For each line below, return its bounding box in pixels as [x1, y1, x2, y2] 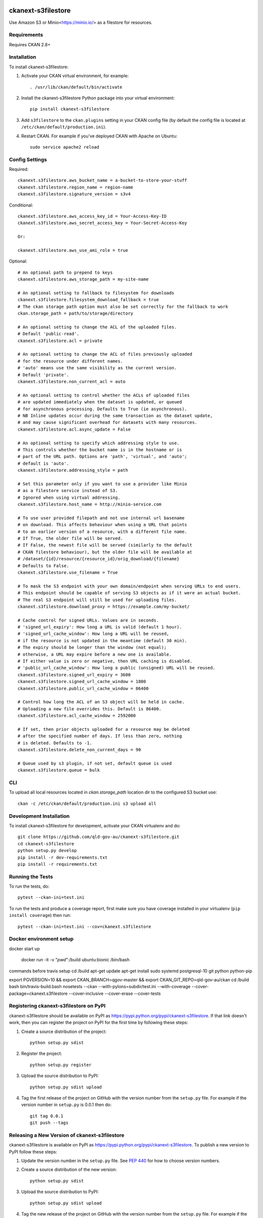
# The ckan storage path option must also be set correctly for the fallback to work [18, 304, 228, 309]
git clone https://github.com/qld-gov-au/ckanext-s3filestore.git [18, 834, 180, 840]
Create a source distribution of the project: [21, 1028, 107, 1034]
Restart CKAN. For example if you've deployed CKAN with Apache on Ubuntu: [21, 133, 178, 139]
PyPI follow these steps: [9, 1149, 57, 1155]
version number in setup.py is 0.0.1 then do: [21, 1102, 112, 1108]
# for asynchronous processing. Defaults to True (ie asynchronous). [18, 406, 188, 412]
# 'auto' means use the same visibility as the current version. [18, 365, 177, 371]
